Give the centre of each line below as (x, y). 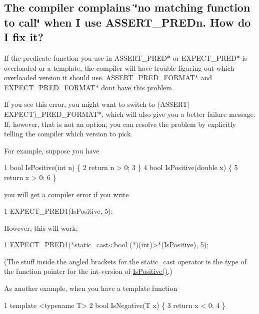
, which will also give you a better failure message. (178, 114)
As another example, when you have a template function (91, 288)
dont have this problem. (137, 87)
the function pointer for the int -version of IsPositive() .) (88, 271)
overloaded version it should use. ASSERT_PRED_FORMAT (99, 77)
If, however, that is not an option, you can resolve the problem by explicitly (120, 124)
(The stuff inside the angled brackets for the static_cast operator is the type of (125, 261)
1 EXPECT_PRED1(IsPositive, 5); (58, 211)
